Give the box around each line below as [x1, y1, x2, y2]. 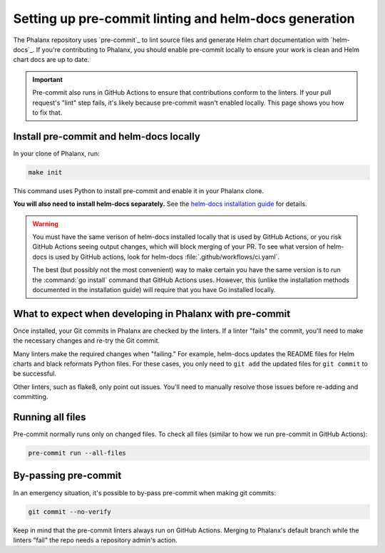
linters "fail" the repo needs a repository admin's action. [13, 535, 178, 544]
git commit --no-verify [28, 507, 112, 516]
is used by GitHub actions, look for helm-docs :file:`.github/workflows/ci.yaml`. [48, 252, 280, 261]
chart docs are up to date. [13, 56, 90, 64]
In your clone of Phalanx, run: [13, 149, 100, 157]
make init [28, 168, 63, 176]
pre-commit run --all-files [28, 449, 126, 458]
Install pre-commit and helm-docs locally [13, 130, 201, 143]
